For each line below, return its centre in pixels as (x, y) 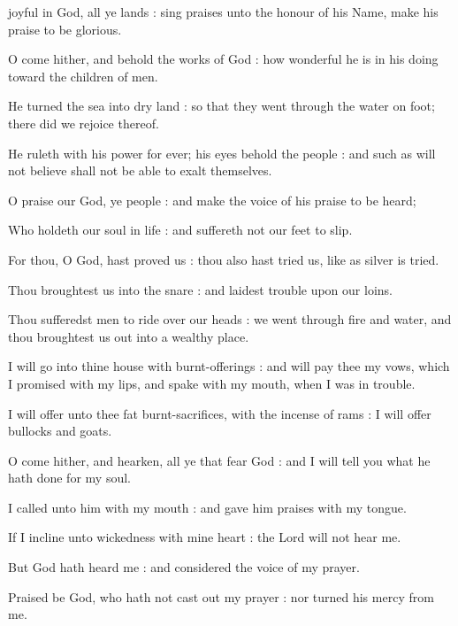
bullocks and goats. (60, 431)
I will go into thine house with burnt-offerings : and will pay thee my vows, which (229, 366)
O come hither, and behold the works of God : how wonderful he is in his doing (223, 59)
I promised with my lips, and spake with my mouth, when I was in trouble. (212, 383)
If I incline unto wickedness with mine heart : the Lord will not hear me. (205, 537)
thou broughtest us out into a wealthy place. (129, 336)
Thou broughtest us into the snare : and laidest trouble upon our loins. (200, 289)
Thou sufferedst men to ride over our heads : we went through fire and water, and (230, 319)
